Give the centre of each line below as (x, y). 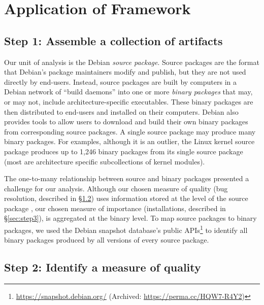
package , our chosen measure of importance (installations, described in (115, 208)
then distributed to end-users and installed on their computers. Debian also (121, 111)
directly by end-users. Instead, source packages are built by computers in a (120, 81)
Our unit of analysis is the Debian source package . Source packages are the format (132, 62)
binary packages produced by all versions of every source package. (107, 240)
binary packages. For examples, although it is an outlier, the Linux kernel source (129, 141)
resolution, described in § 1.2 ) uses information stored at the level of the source (126, 198)
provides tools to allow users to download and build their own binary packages (126, 122)
